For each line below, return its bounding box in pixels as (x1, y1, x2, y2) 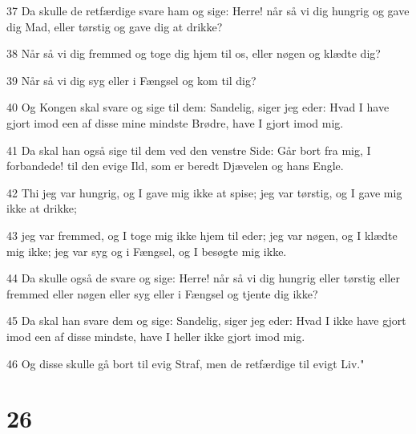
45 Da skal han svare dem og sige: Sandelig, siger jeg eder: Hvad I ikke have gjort (6, 312, 406, 329)
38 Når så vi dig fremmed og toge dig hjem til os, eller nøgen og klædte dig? (6, 45, 381, 62)
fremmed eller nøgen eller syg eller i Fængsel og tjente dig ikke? (6, 285, 318, 302)
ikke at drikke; (6, 200, 77, 217)
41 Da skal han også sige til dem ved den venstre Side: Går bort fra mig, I (6, 141, 371, 158)
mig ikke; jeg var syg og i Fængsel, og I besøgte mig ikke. (6, 242, 287, 259)
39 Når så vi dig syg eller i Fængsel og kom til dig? (6, 71, 256, 88)
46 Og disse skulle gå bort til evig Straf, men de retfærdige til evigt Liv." (6, 355, 365, 371)
